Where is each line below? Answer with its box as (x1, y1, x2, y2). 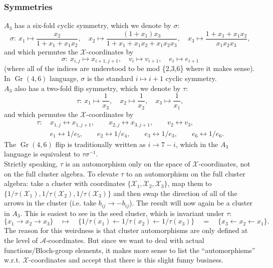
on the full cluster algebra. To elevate (4, 168, 119, 178)
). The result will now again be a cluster (129, 197, 252, 208)
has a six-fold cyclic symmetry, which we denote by (14, 20, 171, 30)
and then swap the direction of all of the (113, 187, 237, 198)
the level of (4, 234, 38, 245)
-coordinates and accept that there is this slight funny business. (29, 254, 223, 265)
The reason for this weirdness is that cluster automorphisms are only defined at (4, 225, 248, 235)
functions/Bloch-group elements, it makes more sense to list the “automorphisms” (4, 244, 255, 255)
